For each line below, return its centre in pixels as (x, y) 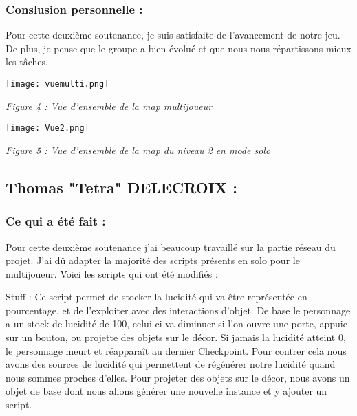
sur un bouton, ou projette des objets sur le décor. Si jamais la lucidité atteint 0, (176, 337)
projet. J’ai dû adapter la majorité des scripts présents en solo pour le (153, 260)
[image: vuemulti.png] (57, 84)
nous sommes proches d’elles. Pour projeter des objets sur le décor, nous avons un (178, 377)
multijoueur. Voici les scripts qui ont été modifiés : (112, 273)
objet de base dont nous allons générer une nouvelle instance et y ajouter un (166, 391)
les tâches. (27, 62)
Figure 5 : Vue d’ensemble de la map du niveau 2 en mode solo (138, 150)
